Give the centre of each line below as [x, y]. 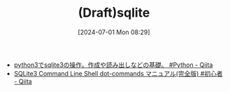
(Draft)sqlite [114, 13]
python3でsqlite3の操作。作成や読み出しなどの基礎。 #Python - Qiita [113, 65]
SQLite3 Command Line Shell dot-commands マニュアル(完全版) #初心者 [118, 73]
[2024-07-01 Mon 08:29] [114, 32]
